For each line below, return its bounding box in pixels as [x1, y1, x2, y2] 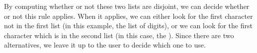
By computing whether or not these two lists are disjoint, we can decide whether [4, 1, 250, 11]
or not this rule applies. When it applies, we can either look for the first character [4, 10, 253, 21]
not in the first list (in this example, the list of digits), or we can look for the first [4, 20, 253, 31]
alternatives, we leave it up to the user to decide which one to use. [4, 40, 206, 50]
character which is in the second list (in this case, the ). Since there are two [4, 30, 234, 40]
